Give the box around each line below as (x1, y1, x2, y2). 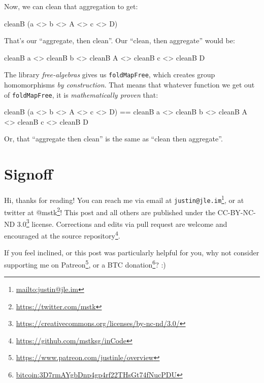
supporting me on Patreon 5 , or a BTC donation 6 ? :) (4, 257, 166, 270)
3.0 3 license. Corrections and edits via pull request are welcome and (17, 217, 227, 229)
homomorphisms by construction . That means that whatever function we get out (4, 79, 255, 90)
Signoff (4, 163, 53, 184)
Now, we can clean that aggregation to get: (4, 1, 138, 11)
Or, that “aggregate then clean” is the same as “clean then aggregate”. (4, 133, 223, 144)
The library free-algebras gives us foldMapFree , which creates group (4, 69, 215, 80)
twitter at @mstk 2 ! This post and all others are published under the (4, 205, 215, 217)
